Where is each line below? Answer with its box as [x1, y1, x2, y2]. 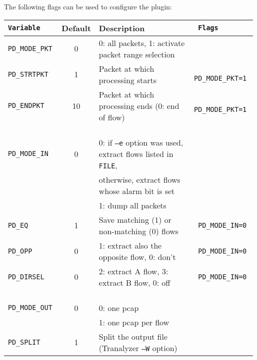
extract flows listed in [99, 148, 173, 159]
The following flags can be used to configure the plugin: [4, 1, 172, 11]
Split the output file [99, 330, 168, 342]
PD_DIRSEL [8, 272, 44, 281]
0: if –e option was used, [99, 136, 183, 148]
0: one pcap [99, 302, 139, 313]
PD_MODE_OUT [8, 304, 53, 312]
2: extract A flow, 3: [99, 265, 169, 277]
